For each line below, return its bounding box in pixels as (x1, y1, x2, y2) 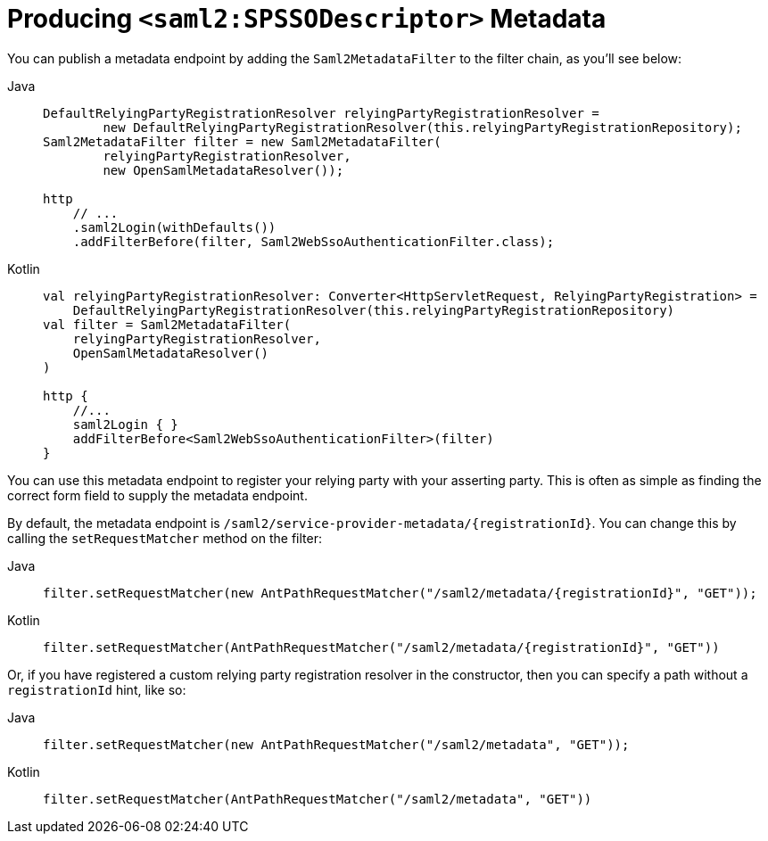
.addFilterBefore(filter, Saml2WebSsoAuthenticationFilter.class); (72, 234, 555, 249)
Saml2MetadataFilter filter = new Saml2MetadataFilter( (43, 134, 442, 149)
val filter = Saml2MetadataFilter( (43, 317, 292, 332)
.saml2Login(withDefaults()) (72, 219, 277, 235)
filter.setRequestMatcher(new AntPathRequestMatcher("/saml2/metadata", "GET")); (43, 737, 630, 752)
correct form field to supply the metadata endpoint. (7, 487, 308, 503)
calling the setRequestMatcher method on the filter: (7, 530, 322, 546)
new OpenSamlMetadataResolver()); (103, 162, 344, 177)
